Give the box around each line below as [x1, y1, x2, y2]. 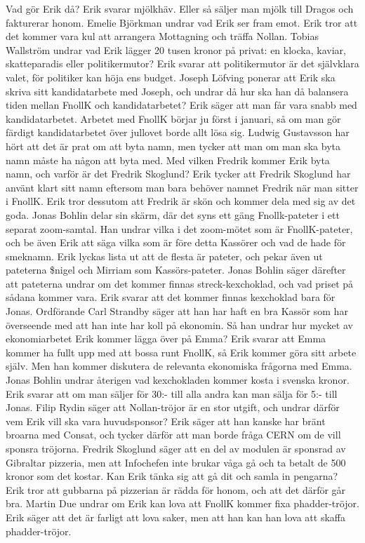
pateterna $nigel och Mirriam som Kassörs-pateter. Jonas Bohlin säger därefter [6, 262, 346, 277]
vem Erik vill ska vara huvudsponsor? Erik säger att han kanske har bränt [6, 413, 326, 428]
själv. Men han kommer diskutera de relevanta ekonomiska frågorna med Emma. [6, 358, 352, 373]
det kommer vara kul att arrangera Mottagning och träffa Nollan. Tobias [6, 29, 319, 43]
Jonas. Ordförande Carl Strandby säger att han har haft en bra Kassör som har [6, 304, 348, 319]
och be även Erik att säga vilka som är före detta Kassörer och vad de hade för [6, 235, 346, 250]
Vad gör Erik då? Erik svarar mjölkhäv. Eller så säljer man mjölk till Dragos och [6, 1, 354, 15]
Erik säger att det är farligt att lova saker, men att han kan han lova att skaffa [6, 509, 345, 524]
